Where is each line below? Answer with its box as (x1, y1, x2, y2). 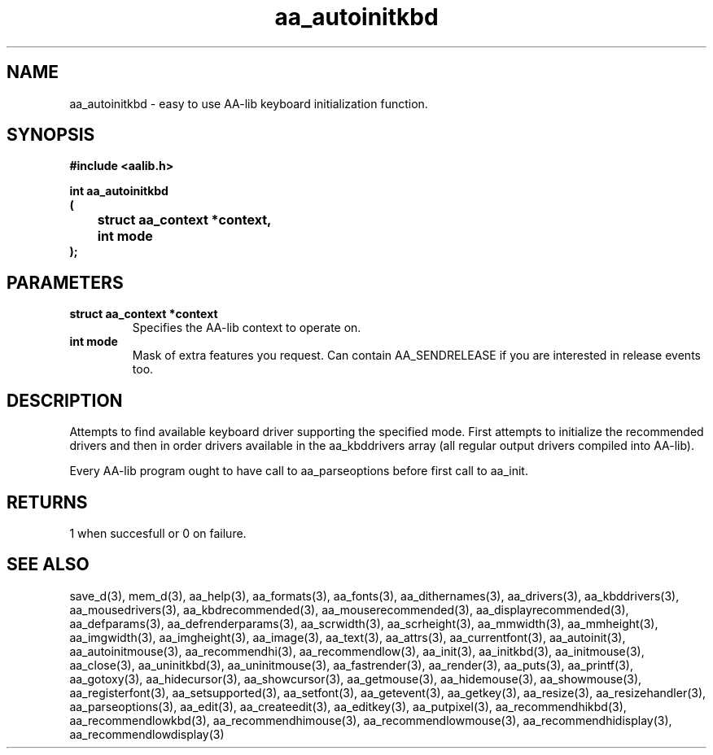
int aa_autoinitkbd (69, 184, 168, 199)
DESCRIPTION (7, 390, 123, 411)
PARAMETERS (7, 272, 124, 293)
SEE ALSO (7, 554, 90, 575)
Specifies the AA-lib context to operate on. (132, 321, 361, 335)
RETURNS (7, 491, 88, 513)
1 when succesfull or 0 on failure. (69, 526, 247, 540)
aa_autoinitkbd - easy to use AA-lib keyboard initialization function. (69, 96, 428, 111)
